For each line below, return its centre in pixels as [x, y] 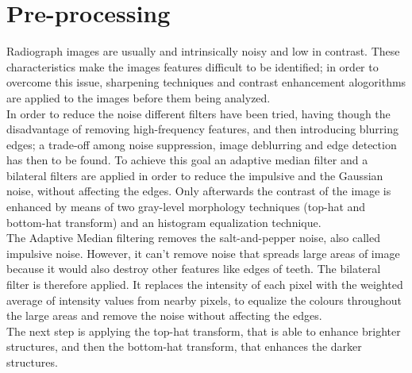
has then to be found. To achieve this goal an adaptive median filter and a [187, 160]
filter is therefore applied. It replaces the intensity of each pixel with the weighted [205, 285]
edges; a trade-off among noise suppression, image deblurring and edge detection [202, 144]
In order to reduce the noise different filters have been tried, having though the [198, 113]
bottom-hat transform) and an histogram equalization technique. [164, 222]
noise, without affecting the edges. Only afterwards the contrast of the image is [199, 191]
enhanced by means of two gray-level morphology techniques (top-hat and [186, 207]
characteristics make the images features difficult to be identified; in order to [193, 66]
